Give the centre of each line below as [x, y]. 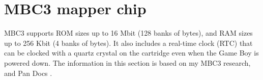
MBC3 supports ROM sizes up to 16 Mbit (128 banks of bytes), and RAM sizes [128, 33]
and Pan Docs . [28, 73]
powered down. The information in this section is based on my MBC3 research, [127, 62]
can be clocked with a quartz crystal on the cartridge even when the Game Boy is [131, 53]
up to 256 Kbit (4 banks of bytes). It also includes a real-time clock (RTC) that [128, 43]
